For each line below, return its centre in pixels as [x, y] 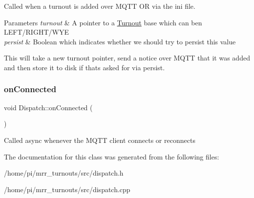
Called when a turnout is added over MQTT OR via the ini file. [100, 6]
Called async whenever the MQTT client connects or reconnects [100, 140]
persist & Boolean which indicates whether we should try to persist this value [120, 41]
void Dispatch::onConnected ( [48, 107]
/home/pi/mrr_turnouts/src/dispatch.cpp [67, 189]
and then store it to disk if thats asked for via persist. [85, 67]
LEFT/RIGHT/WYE [36, 32]
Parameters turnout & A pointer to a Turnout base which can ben [103, 22]
